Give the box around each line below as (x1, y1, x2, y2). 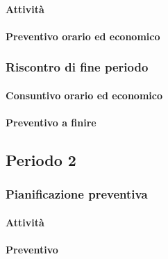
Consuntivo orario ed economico (6, 87, 162, 102)
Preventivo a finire (6, 115, 96, 129)
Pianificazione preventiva (6, 185, 148, 203)
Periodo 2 (6, 149, 76, 170)
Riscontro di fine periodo (6, 58, 149, 76)
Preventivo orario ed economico (6, 28, 160, 43)
